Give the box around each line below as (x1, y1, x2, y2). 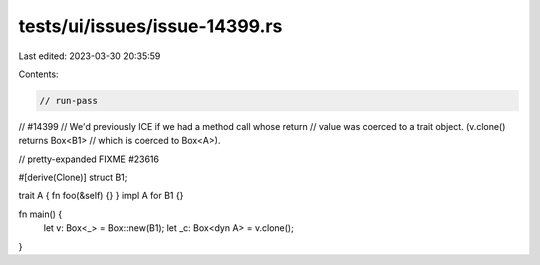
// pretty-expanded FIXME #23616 (18, 153, 160, 165)
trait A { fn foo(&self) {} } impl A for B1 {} (18, 190, 184, 202)
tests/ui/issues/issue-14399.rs (18, 15, 283, 37)
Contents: (18, 68, 59, 80)
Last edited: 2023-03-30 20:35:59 (18, 50, 161, 62)
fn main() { (18, 208, 63, 220)
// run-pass (39, 95, 99, 106)
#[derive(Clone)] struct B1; (18, 171, 128, 184)
